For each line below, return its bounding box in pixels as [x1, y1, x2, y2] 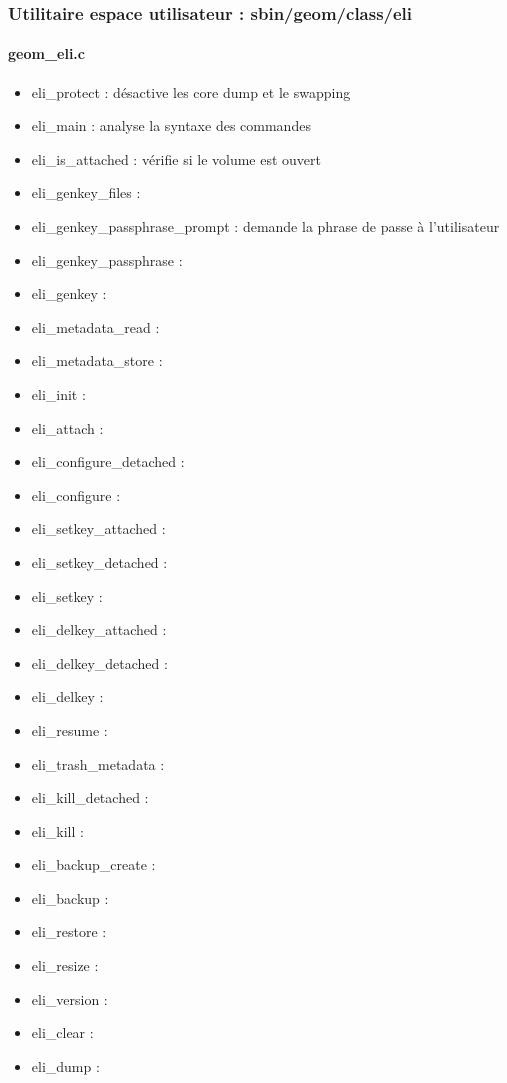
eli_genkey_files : [31, 182, 141, 203]
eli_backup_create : [31, 854, 156, 875]
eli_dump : [31, 1055, 100, 1076]
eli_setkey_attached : [31, 518, 166, 539]
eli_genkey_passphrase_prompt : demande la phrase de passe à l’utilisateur [31, 216, 500, 237]
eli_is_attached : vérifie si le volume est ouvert [31, 148, 322, 169]
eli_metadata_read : [31, 316, 160, 337]
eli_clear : [31, 1022, 94, 1043]
